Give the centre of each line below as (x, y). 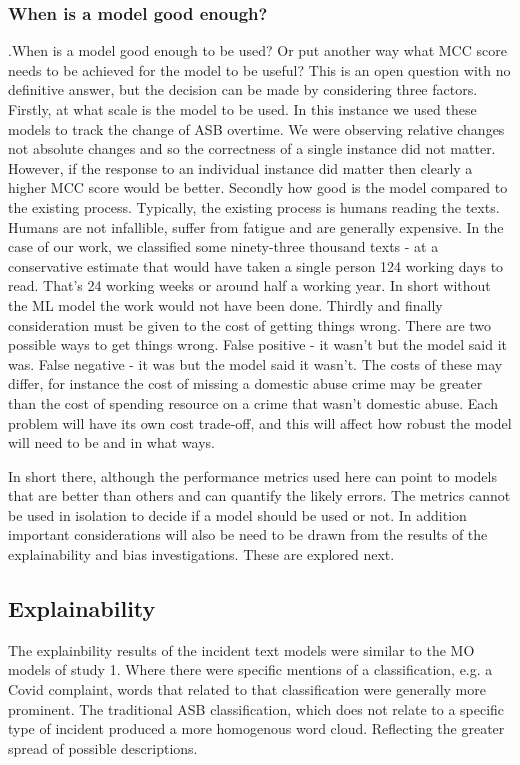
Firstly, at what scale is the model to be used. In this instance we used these (242, 109)
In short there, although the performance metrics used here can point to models (252, 475)
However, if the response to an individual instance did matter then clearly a (240, 167)
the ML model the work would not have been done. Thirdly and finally (225, 304)
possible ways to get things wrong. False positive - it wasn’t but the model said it (257, 344)
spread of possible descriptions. (103, 747)
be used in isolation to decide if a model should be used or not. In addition (237, 514)
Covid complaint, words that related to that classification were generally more (247, 689)
